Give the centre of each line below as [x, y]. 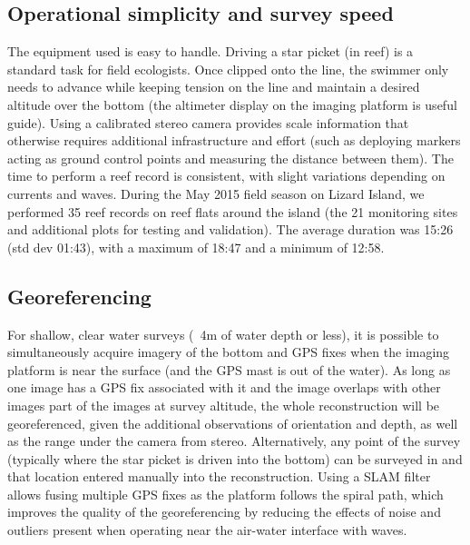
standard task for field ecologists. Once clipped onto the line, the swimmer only [228, 69]
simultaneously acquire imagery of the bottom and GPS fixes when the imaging [229, 352]
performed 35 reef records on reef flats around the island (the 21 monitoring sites [233, 211]
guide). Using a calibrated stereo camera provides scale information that [208, 122]
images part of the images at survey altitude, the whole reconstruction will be [224, 405]
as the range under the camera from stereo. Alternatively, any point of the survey [234, 441]
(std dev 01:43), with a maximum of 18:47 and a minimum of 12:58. [196, 247]
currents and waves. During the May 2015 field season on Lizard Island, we [216, 193]
